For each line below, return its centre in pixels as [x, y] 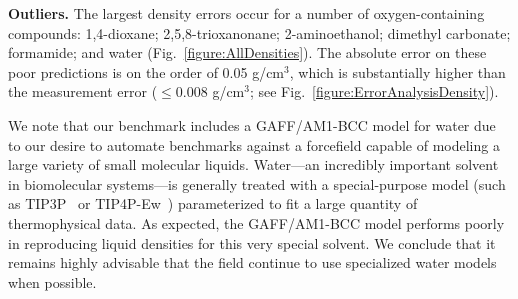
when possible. [52, 281]
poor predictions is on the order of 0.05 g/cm [146, 71]
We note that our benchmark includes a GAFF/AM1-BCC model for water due [252, 124]
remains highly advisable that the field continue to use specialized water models [252, 262]
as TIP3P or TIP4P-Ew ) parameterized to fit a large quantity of [213, 203]
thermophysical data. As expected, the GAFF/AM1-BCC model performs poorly [256, 222]
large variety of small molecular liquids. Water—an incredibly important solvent [253, 164]
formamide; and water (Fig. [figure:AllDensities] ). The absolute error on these [247, 52]
